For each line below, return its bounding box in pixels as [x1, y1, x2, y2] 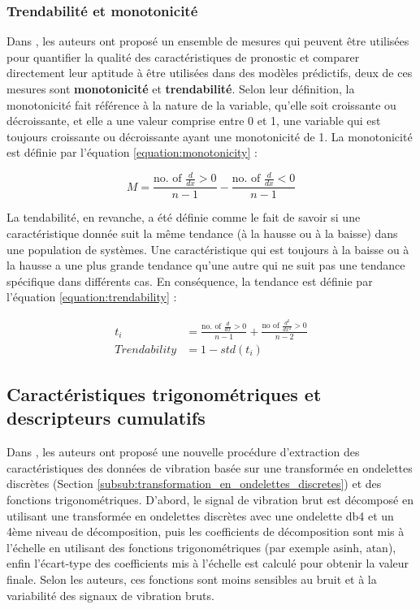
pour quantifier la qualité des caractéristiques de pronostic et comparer [6, 48, 360, 65]
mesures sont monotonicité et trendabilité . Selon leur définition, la [6, 80, 355, 97]
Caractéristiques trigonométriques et [6, 382, 322, 406]
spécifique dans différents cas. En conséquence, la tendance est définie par [6, 272, 373, 289]
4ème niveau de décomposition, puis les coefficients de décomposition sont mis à [6, 523, 405, 540]
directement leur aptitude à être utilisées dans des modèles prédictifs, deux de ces [6, 64, 413, 81]
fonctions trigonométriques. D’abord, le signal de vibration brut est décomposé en [6, 490, 414, 508]
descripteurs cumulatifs [6, 405, 206, 430]
